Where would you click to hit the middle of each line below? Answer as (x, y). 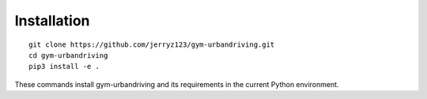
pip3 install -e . (64, 67)
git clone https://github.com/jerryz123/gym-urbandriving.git (152, 44)
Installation (52, 21)
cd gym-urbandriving (68, 55)
